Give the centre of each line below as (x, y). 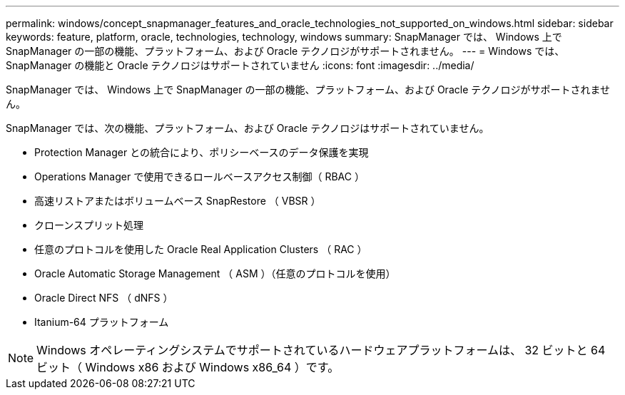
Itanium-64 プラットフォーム (102, 322)
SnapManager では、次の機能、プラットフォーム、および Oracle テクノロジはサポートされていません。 (248, 128)
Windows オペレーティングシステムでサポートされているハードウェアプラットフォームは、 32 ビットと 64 (321, 350)
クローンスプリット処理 (89, 225)
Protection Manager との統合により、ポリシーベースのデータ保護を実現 (202, 152)
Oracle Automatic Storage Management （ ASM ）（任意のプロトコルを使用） (215, 273)
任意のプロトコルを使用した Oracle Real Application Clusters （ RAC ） (201, 249)
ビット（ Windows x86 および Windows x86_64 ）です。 (188, 367)
